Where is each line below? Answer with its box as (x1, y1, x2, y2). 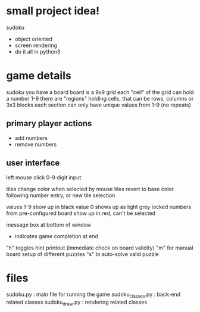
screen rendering (14, 42, 58, 49)
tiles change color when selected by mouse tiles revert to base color (6, 185, 174, 192)
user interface (6, 158, 60, 168)
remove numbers (14, 141, 57, 148)
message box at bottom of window (6, 221, 91, 228)
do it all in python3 (14, 48, 61, 55)
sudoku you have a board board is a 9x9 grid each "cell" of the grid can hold (6, 88, 194, 96)
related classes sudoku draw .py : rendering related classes (6, 299, 148, 307)
